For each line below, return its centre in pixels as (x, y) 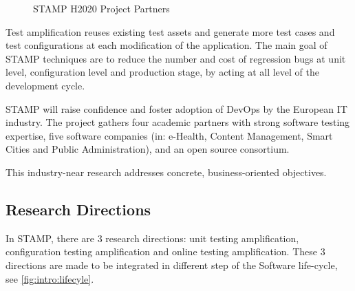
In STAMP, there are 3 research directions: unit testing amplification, (152, 238)
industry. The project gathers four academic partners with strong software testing (178, 122)
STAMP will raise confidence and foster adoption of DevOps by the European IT (176, 108)
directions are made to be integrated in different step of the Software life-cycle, (172, 265)
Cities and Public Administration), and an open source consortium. (148, 149)
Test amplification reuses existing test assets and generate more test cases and (170, 31)
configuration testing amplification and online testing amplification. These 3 (165, 251)
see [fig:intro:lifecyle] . (50, 278)
